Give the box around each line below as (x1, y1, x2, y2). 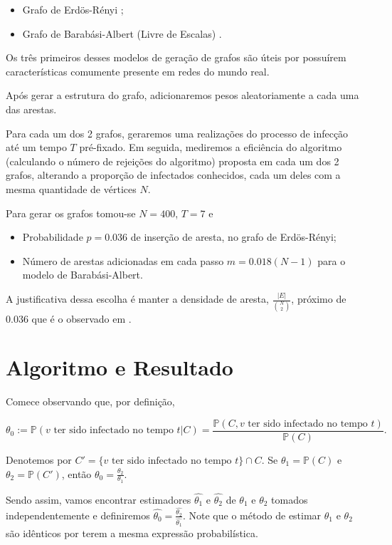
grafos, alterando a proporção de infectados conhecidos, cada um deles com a (6, 167, 341, 182)
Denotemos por (6, 452, 72, 467)
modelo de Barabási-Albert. (22, 267, 143, 282)
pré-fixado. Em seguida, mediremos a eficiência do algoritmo (79, 140, 342, 155)
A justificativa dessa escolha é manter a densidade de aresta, (6, 291, 269, 306)
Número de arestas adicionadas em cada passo (22, 253, 224, 268)
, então (61, 466, 92, 481)
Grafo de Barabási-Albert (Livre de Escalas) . (22, 26, 222, 41)
